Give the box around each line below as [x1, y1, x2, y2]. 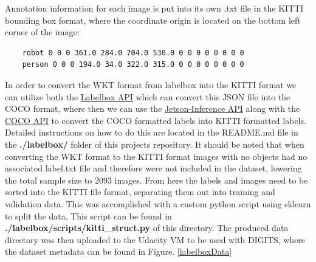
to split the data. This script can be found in [5, 209, 172, 222]
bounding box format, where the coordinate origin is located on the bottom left [5, 13, 301, 26]
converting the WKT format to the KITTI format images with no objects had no [5, 150, 307, 162]
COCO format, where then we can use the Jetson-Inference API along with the [5, 102, 300, 115]
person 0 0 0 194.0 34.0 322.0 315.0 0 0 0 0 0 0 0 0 [22, 60, 244, 69]
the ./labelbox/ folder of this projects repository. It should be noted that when [5, 137, 304, 150]
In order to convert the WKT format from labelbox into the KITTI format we [5, 78, 297, 91]
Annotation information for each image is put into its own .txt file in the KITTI [5, 2, 304, 14]
